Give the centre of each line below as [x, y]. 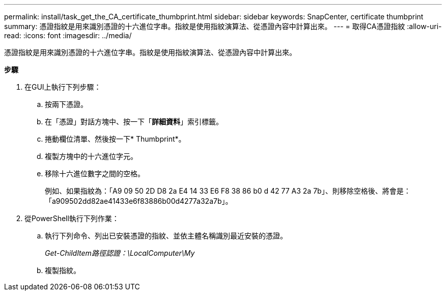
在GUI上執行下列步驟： [63, 87]
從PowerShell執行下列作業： [72, 218]
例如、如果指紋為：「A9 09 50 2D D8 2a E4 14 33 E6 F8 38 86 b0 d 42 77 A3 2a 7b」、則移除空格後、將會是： [228, 191]
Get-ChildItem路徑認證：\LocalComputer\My [120, 253]
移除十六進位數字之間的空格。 [95, 173]
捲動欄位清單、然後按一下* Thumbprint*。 [115, 139]
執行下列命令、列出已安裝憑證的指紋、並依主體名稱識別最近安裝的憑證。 [166, 236]
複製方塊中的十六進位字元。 [91, 156]
